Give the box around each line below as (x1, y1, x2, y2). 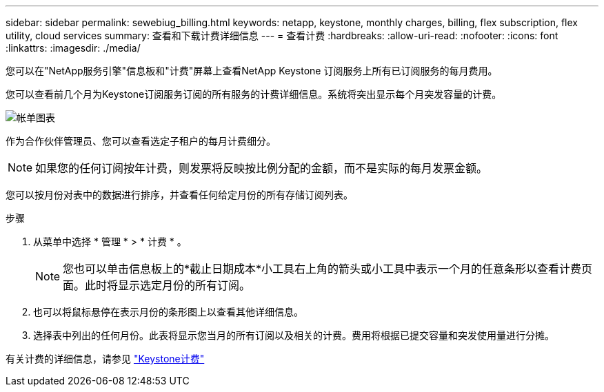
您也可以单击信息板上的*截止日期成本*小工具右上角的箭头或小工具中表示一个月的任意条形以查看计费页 (63, 262, 593, 276)
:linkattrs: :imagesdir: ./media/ (6, 42, 141, 54)
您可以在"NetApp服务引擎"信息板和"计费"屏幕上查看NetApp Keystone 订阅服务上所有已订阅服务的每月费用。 (6, 65, 498, 76)
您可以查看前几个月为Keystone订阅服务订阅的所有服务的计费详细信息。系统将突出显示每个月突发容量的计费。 (6, 88, 502, 100)
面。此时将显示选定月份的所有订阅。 (63, 278, 251, 292)
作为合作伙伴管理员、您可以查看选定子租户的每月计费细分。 (6, 135, 276, 147)
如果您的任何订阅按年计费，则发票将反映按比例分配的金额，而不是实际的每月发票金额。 (35, 161, 488, 175)
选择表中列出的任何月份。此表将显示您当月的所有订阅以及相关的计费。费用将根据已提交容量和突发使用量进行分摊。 (33, 329, 554, 341)
